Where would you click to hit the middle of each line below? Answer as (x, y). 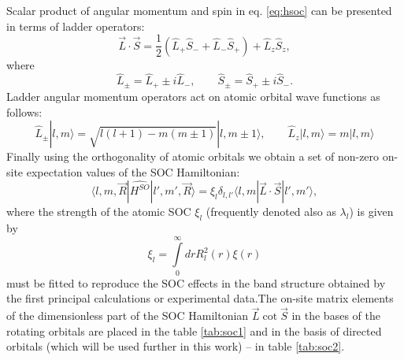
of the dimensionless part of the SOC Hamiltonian (128, 315)
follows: (24, 111)
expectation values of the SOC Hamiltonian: (133, 171)
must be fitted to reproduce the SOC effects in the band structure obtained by (196, 282)
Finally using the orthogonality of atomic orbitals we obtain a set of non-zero (193, 156)
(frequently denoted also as (271, 212)
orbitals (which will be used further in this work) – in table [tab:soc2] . (176, 346)
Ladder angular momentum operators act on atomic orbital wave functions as (193, 96)
